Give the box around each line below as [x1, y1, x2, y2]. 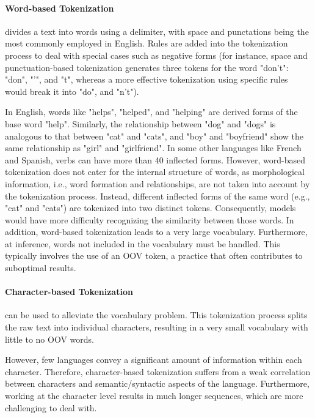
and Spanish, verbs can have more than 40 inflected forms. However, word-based [5, 153, 306, 166]
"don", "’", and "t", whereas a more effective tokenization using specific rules [5, 73, 288, 86]
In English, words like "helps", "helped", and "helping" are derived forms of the [5, 105, 298, 118]
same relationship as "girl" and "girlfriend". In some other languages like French [5, 141, 302, 154]
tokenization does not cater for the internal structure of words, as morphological [5, 165, 305, 178]
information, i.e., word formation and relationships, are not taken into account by [5, 177, 310, 190]
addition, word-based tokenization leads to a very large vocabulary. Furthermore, [5, 225, 308, 238]
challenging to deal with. [5, 401, 97, 414]
